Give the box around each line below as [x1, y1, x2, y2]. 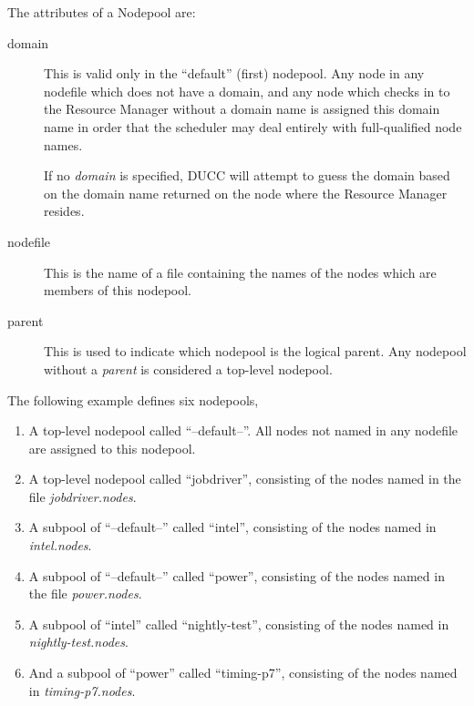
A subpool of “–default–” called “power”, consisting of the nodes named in [28, 566, 445, 585]
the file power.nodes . [28, 584, 142, 603]
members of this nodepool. [44, 281, 191, 300]
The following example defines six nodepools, [7, 390, 259, 409]
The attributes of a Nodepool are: [7, 3, 196, 21]
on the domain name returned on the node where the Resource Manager [44, 183, 448, 202]
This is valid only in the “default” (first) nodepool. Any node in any [44, 64, 425, 83]
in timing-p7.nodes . [28, 680, 136, 700]
